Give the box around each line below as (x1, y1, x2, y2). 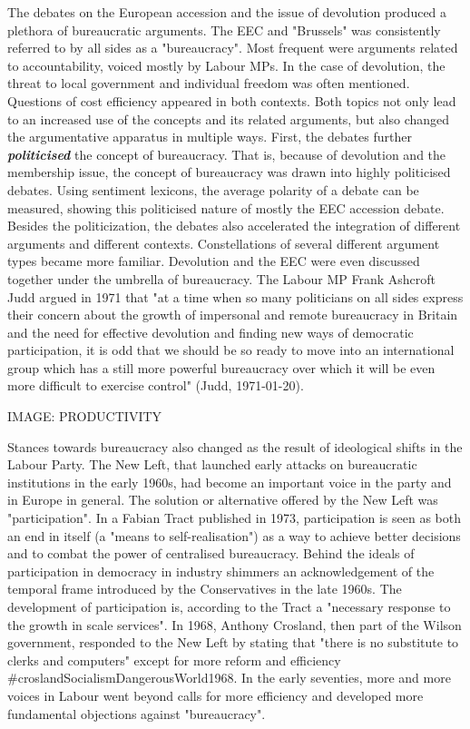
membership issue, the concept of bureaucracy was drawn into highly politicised (7, 163, 451, 182)
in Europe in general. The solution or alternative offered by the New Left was (7, 490, 438, 509)
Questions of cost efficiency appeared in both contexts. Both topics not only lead (7, 91, 456, 110)
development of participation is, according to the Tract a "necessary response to (7, 597, 451, 616)
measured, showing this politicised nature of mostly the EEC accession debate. (7, 198, 445, 217)
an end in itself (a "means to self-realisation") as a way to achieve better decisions (7, 526, 461, 545)
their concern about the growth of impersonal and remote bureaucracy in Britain (7, 305, 458, 324)
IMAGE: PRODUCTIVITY (7, 407, 162, 426)
